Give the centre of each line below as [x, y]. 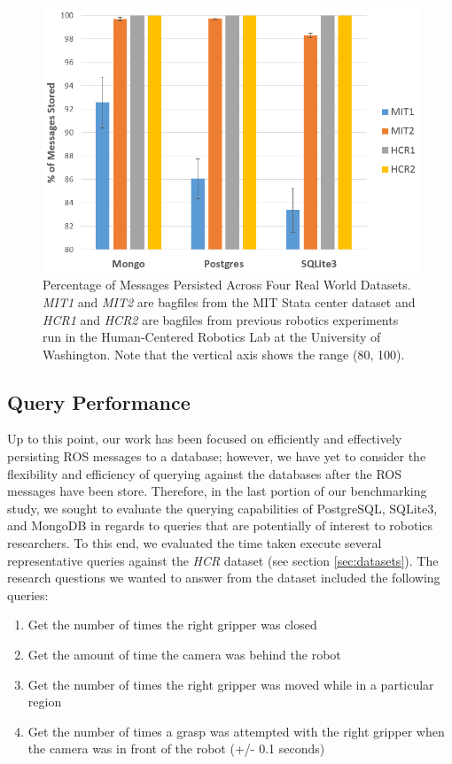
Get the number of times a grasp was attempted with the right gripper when [236, 731]
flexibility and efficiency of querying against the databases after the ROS [205, 473]
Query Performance [99, 401]
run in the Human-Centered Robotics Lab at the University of [212, 337]
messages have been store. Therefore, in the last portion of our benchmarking [217, 491]
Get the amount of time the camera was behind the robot [184, 655]
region [45, 702]
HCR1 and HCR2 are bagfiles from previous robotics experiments [221, 319]
